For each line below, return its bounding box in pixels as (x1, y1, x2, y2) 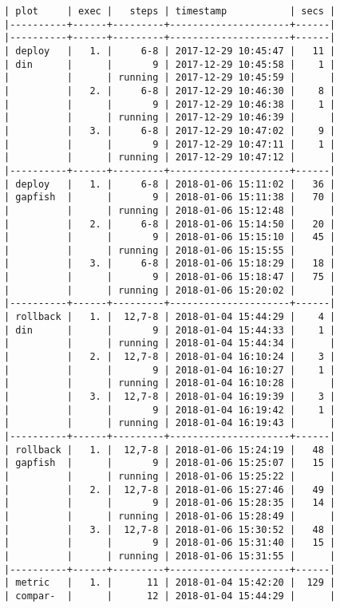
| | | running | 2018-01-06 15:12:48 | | (4, 204, 336, 216)
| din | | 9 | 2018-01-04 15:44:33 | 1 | (4, 324, 336, 336)
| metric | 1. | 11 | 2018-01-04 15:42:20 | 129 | (4, 577, 336, 589)
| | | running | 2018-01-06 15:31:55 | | (4, 550, 336, 562)
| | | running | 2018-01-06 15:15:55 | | (4, 244, 336, 256)
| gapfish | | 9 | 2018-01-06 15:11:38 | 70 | (4, 191, 336, 203)
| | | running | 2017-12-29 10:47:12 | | (4, 152, 336, 164)
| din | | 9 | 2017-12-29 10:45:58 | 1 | (4, 58, 336, 70)
